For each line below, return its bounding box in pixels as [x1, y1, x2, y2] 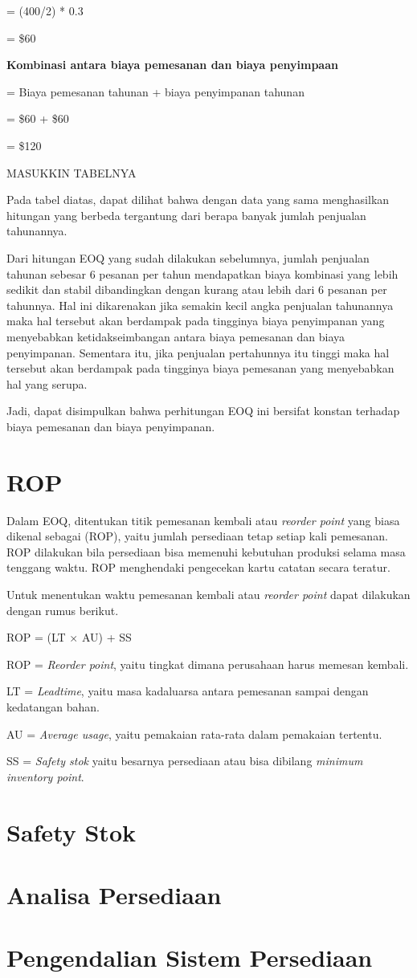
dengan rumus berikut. [6, 601, 119, 618]
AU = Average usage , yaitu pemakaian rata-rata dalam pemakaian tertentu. [6, 725, 382, 742]
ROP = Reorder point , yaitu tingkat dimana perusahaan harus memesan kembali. [6, 655, 409, 672]
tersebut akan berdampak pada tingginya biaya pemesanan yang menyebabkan [6, 360, 395, 377]
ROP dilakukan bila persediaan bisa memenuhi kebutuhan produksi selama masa [6, 543, 406, 560]
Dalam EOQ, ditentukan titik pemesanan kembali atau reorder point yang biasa [6, 511, 400, 528]
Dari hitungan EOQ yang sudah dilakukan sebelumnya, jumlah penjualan [6, 249, 370, 266]
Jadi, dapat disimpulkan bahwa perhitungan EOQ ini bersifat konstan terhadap [6, 402, 400, 419]
